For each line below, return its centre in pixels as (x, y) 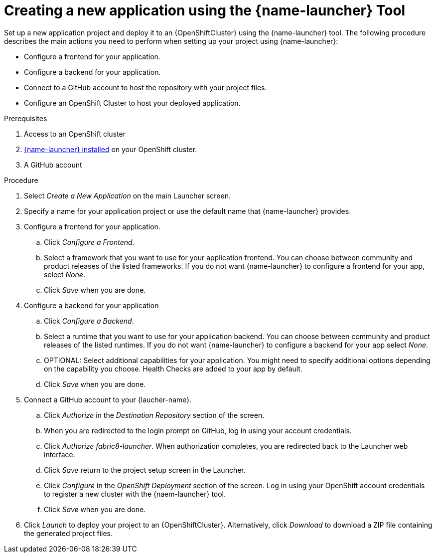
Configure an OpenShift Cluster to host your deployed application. (132, 103)
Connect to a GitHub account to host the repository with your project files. (145, 87)
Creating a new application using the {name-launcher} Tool (205, 10)
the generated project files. (69, 533)
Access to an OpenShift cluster (75, 134)
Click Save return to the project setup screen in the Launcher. (145, 470)
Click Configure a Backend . (89, 321)
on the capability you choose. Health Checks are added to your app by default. (173, 369)
